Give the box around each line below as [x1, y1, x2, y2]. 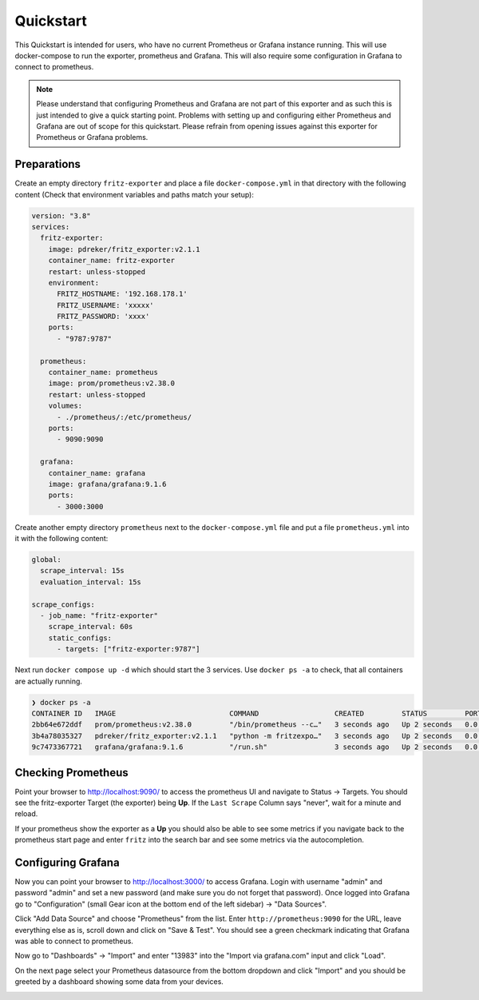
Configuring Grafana [14, 856, 120, 869]
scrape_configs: [31, 600, 96, 609]
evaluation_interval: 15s [40, 577, 141, 587]
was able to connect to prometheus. [14, 936, 133, 946]
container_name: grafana [48, 468, 146, 477]
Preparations [14, 157, 81, 171]
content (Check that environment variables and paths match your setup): [14, 189, 255, 199]
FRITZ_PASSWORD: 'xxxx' [57, 312, 150, 321]
